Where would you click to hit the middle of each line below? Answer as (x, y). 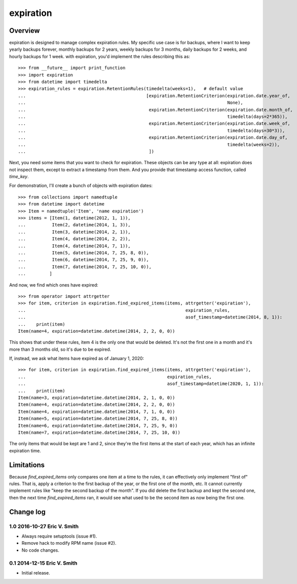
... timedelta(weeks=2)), (149, 145)
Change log (27, 512)
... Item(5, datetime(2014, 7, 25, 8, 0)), (83, 253)
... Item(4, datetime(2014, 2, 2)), (74, 239)
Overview (25, 31)
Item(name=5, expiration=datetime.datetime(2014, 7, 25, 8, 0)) (98, 419)
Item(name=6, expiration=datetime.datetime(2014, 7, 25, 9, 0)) (98, 426)
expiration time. (25, 451)
